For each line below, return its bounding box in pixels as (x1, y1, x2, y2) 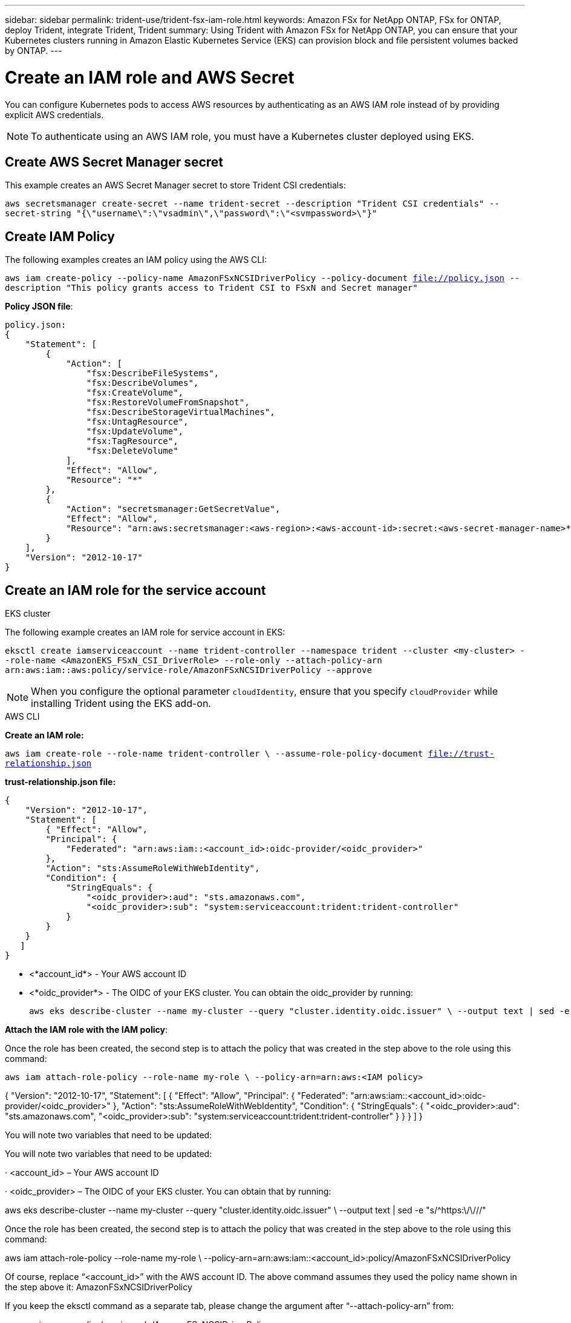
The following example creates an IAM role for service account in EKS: (5, 627, 285, 638)
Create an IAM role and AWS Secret (5, 67, 295, 88)
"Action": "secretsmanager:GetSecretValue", (66, 504, 281, 514)
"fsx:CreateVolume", (86, 388, 184, 398)
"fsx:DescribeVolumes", (86, 378, 199, 388)
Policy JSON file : (5, 301, 73, 312)
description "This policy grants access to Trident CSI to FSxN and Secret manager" (5, 283, 418, 293)
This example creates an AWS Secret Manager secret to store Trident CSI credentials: (5, 180, 346, 191)
